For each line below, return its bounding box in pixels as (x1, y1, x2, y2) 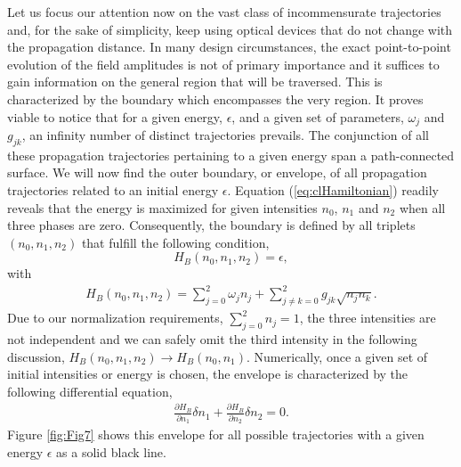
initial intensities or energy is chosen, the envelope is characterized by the (7, 365, 408, 383)
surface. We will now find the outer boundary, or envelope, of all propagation (7, 163, 427, 182)
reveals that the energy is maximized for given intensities (7, 198, 318, 217)
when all (399, 198, 446, 217)
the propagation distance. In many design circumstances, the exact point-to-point (7, 37, 451, 56)
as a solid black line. (56, 442, 166, 461)
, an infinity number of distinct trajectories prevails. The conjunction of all (21, 126, 430, 144)
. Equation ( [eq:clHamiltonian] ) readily (227, 181, 439, 199)
